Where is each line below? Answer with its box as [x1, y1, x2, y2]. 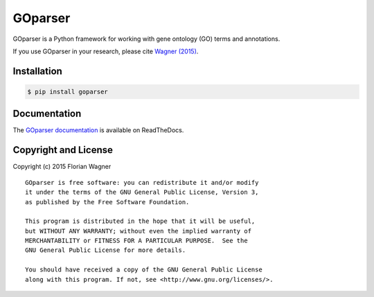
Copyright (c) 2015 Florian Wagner [12, 163, 112, 171]
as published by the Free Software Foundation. [25, 198, 190, 206]
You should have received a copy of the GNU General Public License [25, 266, 262, 273]
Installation [12, 65, 62, 77]
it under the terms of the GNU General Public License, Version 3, [25, 188, 259, 197]
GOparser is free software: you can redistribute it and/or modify [25, 179, 259, 186]
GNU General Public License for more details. [25, 246, 186, 254]
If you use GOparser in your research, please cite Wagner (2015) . [12, 47, 199, 55]
